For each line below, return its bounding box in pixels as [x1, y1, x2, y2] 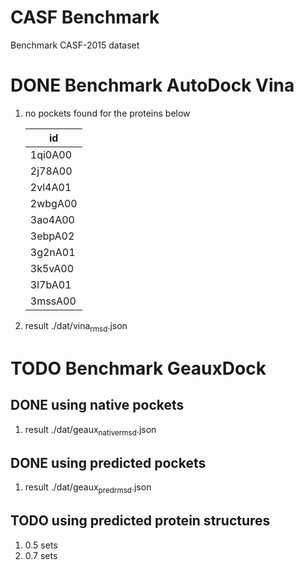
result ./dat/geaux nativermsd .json [24, 423, 157, 438]
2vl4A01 [29, 180, 72, 194]
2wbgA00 [29, 196, 78, 210]
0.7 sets [24, 549, 58, 561]
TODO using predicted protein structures [10, 512, 271, 530]
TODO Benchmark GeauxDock [10, 357, 267, 380]
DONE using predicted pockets [10, 454, 207, 471]
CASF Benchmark [10, 6, 160, 29]
